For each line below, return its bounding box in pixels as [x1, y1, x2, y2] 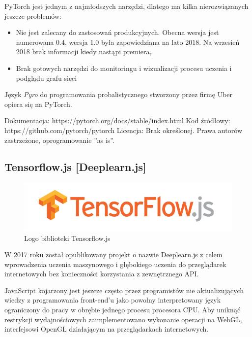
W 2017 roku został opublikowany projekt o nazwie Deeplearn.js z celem [4, 249, 223, 260]
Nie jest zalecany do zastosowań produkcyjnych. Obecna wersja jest [16, 27, 219, 37]
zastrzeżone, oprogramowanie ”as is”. [4, 135, 114, 145]
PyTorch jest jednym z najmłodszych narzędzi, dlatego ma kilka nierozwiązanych [4, 1, 249, 11]
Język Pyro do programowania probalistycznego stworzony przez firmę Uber [4, 89, 233, 100]
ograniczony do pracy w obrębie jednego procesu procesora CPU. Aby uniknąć [4, 304, 241, 315]
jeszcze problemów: [4, 10, 61, 21]
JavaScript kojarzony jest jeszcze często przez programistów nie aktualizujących [4, 285, 244, 295]
